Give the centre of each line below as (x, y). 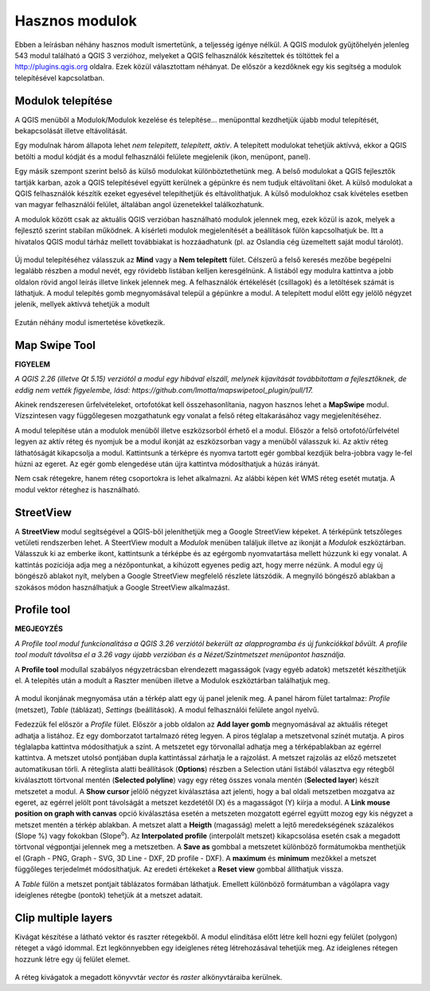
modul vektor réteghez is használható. (78, 489)
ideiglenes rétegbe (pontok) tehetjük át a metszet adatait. (109, 895)
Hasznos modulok (76, 21)
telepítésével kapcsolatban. (60, 78)
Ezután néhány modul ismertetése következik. (90, 322)
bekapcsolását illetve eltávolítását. (71, 131)
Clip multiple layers (64, 917)
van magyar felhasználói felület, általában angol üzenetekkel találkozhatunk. (139, 205)
